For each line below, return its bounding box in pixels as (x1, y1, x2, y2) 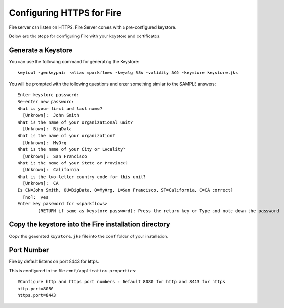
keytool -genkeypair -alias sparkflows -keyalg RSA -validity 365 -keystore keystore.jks (18, 70, 238, 75)
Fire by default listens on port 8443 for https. (9, 258, 99, 265)
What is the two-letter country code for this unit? (18, 174, 146, 180)
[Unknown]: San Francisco (22, 153, 87, 159)
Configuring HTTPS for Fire (9, 7, 122, 18)
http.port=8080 (18, 286, 54, 291)
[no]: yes (22, 194, 49, 199)
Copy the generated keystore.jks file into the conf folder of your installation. (9, 233, 169, 239)
